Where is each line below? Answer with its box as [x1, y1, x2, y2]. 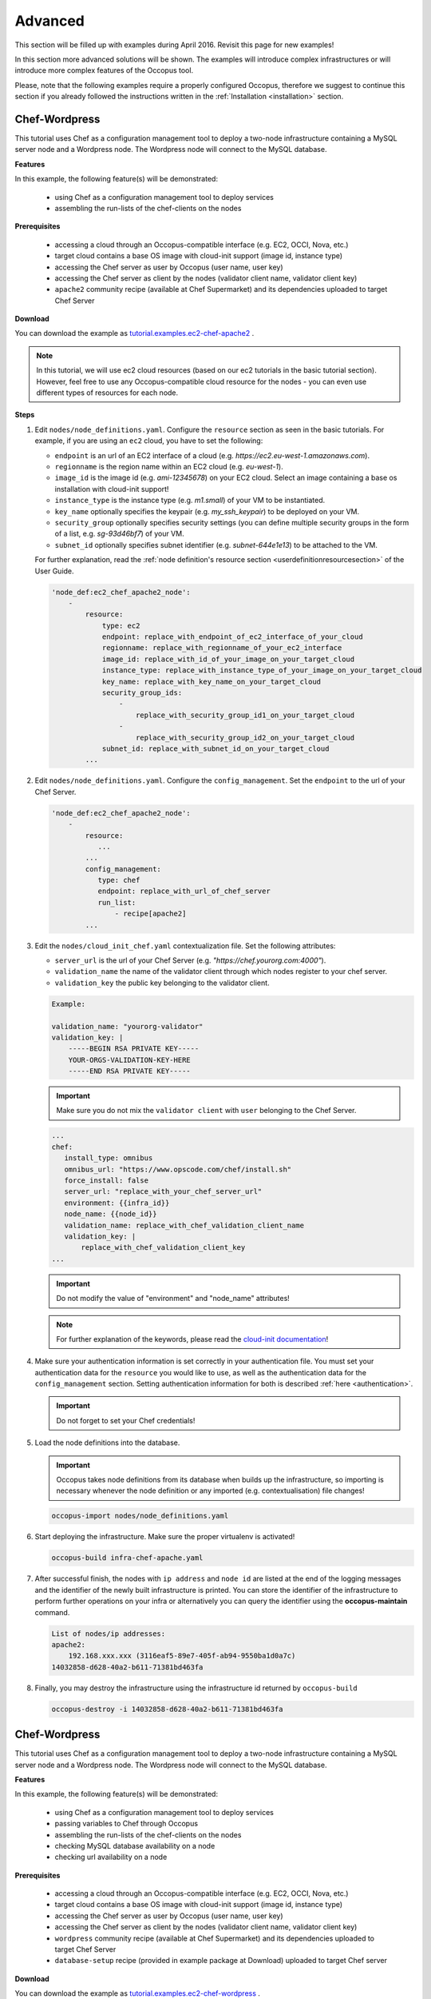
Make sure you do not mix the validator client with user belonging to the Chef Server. [56, 1106, 357, 1115]
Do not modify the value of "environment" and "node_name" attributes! [56, 1294, 291, 1303]
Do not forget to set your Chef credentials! [56, 1415, 196, 1425]
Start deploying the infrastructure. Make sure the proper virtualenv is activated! [34, 1532, 295, 1542]
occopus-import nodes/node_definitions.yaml [51, 1511, 229, 1521]
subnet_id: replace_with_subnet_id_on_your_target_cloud [101, 744, 330, 753]
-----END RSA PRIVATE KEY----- [68, 1067, 191, 1075]
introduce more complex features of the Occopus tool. [14, 66, 194, 75]
